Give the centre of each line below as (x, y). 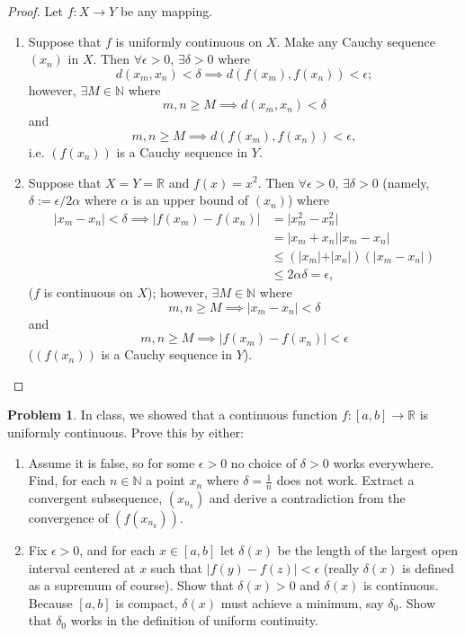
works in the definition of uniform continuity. (194, 620)
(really (341, 567)
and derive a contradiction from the (307, 497)
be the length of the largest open (368, 549)
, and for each (117, 549)
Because (50, 602)
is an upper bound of (191, 200)
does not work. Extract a (345, 480)
